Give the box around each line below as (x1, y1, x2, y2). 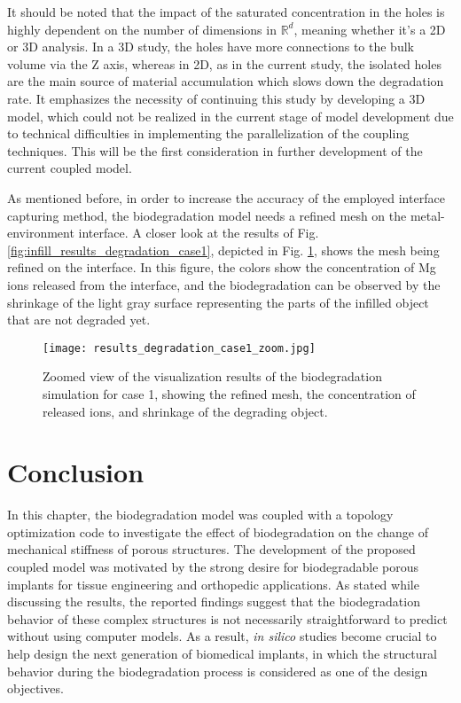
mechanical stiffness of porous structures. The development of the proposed (7, 540, 416, 558)
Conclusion (7, 454, 145, 490)
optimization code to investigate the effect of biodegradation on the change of (7, 522, 428, 541)
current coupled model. (7, 159, 132, 177)
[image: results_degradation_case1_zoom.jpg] (43, 341, 316, 355)
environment (7, 223, 74, 242)
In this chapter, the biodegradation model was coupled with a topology (7, 505, 394, 524)
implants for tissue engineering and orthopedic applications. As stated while (7, 574, 419, 593)
